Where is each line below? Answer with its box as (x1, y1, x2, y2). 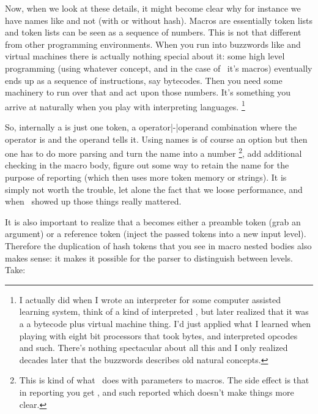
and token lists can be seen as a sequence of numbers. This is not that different (5, 26, 301, 39)
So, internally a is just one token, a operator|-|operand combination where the (5, 121, 297, 133)
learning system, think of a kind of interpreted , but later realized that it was (19, 305, 309, 318)
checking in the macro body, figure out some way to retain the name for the (5, 159, 289, 171)
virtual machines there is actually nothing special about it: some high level (5, 50, 285, 62)
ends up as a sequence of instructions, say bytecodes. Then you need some (5, 73, 283, 86)
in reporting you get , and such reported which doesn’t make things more (19, 385, 294, 398)
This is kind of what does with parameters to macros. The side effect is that (19, 374, 309, 386)
